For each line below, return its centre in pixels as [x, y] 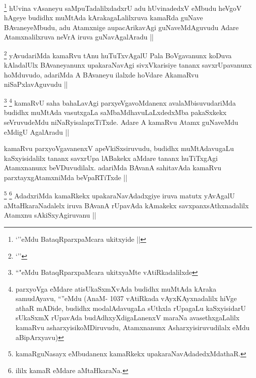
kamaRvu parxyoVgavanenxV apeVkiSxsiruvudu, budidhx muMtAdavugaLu [119, 148]
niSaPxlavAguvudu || [36, 84]
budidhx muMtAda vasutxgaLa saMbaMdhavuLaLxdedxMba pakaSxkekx [115, 112]
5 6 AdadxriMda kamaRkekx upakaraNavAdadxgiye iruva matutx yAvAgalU [120, 195]
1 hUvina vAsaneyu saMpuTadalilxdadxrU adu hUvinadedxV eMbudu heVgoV [123, 7]
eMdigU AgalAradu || [37, 132]
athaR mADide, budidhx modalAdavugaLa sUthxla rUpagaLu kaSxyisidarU [131, 308]
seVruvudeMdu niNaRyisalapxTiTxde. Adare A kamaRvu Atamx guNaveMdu [121, 122]
